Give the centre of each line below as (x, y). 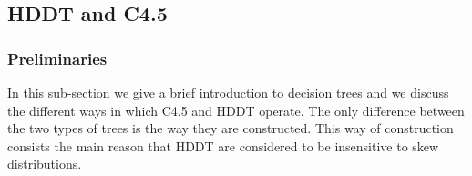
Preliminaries (57, 58)
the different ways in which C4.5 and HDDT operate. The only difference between (236, 110)
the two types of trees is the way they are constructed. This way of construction (231, 128)
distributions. (45, 164)
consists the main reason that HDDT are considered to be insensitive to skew (223, 145)
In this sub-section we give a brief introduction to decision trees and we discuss (228, 92)
